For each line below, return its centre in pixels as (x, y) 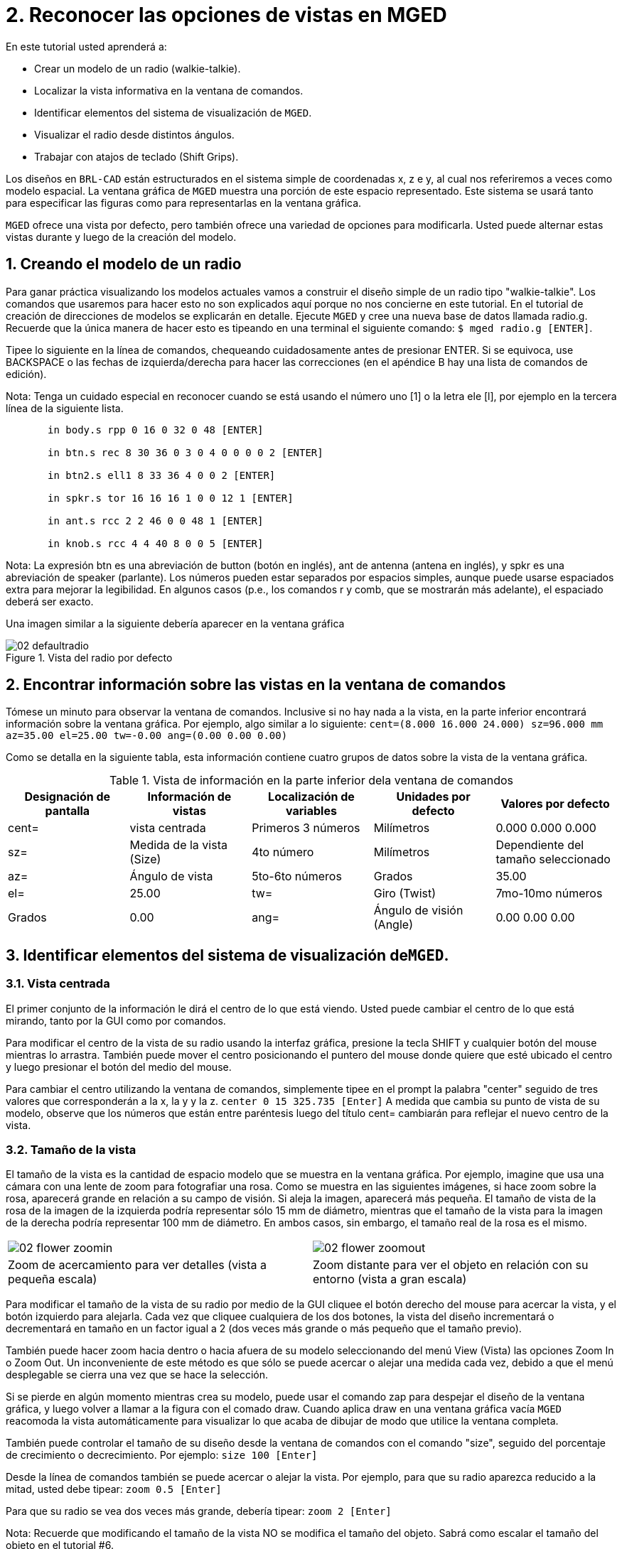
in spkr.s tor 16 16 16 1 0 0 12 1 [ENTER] (171, 498)
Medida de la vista (178, 845)
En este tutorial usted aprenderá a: (86, 46)
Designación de (68, 797)
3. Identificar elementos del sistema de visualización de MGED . (227, 955)
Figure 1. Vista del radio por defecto (89, 657)
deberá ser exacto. (50, 601)
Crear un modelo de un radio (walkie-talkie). (138, 68)
